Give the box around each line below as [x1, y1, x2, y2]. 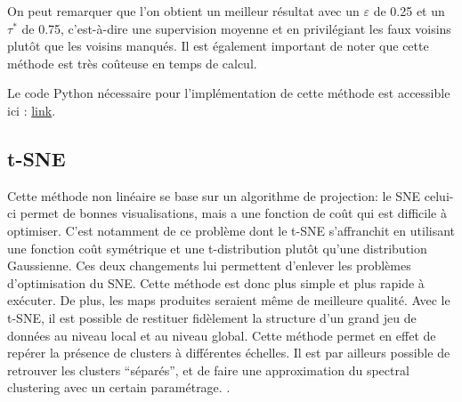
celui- [424, 186, 454, 205]
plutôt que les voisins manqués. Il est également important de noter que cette [7, 36, 429, 55]
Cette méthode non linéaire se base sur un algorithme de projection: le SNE [7, 186, 421, 205]
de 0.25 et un [373, 2, 445, 20]
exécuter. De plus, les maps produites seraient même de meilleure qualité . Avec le [7, 291, 450, 310]
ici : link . [7, 100, 56, 119]
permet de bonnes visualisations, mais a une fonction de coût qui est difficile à [20, 204, 447, 222]
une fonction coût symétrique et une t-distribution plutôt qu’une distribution [7, 238, 427, 257]
